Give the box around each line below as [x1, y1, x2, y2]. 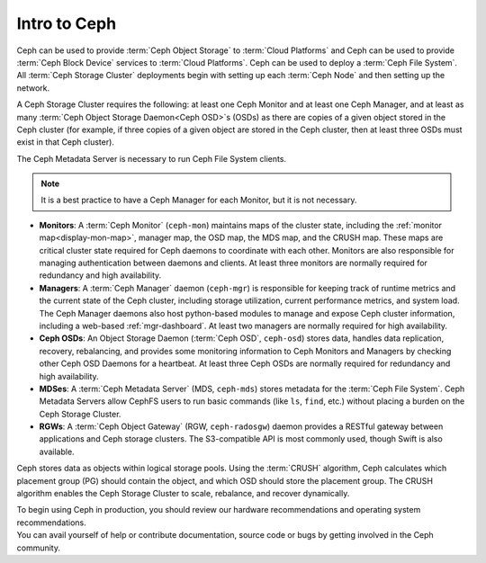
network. [16, 82, 50, 94]
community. [16, 542, 60, 553]
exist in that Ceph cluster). [16, 137, 114, 147]
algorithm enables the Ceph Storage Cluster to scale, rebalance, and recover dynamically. [16, 488, 350, 499]
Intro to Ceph [16, 13, 117, 33]
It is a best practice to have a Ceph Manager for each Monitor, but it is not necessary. [40, 194, 357, 206]
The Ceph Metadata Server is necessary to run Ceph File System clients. [16, 153, 287, 164]
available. [39, 446, 76, 457]
